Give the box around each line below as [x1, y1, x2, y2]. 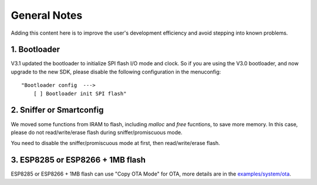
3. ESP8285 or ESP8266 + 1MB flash [11, 155, 146, 165]
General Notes [11, 9, 83, 22]
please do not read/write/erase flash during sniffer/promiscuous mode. [11, 129, 183, 136]
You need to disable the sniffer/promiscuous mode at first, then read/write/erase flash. [11, 140, 220, 147]
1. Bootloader [11, 45, 60, 55]
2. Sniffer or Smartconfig [11, 105, 104, 115]
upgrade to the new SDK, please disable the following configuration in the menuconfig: [11, 68, 221, 75]
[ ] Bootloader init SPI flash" [33, 90, 127, 97]
